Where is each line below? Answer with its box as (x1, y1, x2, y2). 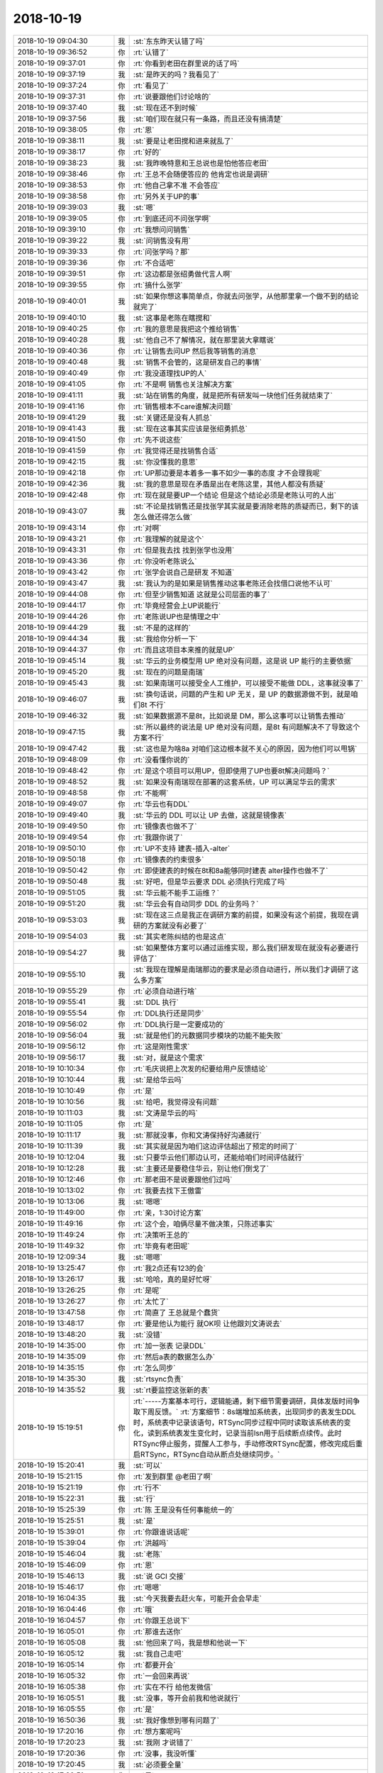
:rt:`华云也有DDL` (133, 799, 191, 808)
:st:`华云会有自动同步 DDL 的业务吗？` (133, 899, 259, 908)
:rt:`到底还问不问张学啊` (133, 213, 211, 223)
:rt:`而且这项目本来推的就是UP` (133, 645, 235, 655)
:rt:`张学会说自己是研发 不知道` (133, 567, 235, 577)
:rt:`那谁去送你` (133, 1626, 183, 1636)
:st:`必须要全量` (133, 1760, 184, 1769)
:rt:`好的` (133, 147, 162, 157)
